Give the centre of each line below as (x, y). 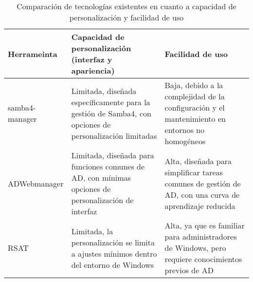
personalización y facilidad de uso (126, 17)
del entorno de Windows (113, 264)
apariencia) (93, 70)
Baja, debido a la (194, 85)
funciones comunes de (108, 166)
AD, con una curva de (202, 194)
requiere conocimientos (203, 259)
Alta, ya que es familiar (205, 225)
